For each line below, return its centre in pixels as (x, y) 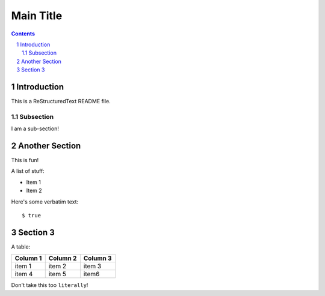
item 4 (24, 274)
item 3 (92, 266)
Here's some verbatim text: (45, 202)
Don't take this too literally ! (50, 285)
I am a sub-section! (35, 128)
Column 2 (63, 258)
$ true (32, 216)
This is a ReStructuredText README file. (61, 101)
